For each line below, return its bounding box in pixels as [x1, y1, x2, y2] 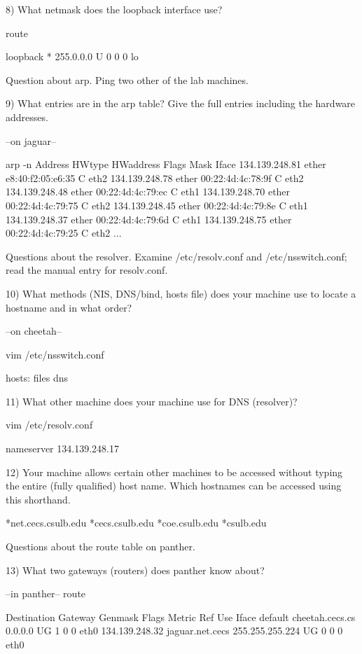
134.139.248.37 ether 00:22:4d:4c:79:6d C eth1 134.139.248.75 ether [6, 211, 292, 226]
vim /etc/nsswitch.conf [6, 347, 104, 361]
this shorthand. [6, 492, 71, 506]
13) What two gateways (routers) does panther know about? [6, 562, 265, 577]
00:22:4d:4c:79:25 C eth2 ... [6, 225, 122, 240]
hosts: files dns [6, 370, 68, 385]
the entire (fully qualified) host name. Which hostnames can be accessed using [6, 478, 342, 493]
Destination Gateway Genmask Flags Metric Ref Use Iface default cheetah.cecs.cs [6, 609, 356, 624]
